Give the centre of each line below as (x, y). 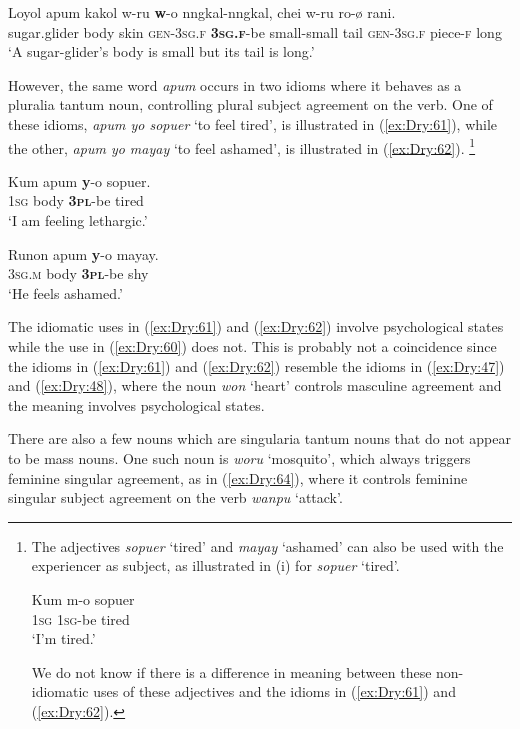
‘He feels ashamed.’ (65, 292)
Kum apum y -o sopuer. (79, 180)
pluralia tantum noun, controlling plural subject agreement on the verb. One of (250, 104)
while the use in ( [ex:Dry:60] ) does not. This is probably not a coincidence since (252, 345)
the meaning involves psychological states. (136, 404)
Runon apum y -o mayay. (83, 253)
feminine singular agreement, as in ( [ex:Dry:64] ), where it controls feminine (238, 477)
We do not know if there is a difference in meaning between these (231, 671)
